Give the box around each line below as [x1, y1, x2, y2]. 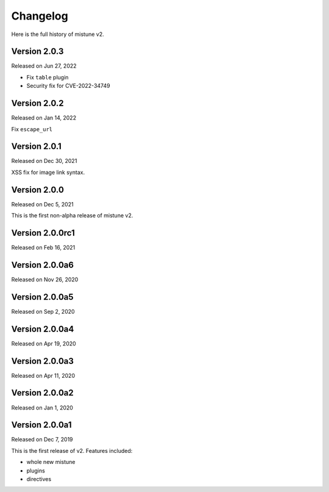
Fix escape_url [11, 125, 53, 132]
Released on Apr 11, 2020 [11, 372, 76, 379]
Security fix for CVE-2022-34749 [26, 82, 110, 90]
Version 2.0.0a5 [11, 292, 74, 302]
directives [26, 476, 52, 483]
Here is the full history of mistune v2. [11, 31, 104, 38]
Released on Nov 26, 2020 [11, 275, 79, 283]
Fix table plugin [26, 73, 69, 81]
